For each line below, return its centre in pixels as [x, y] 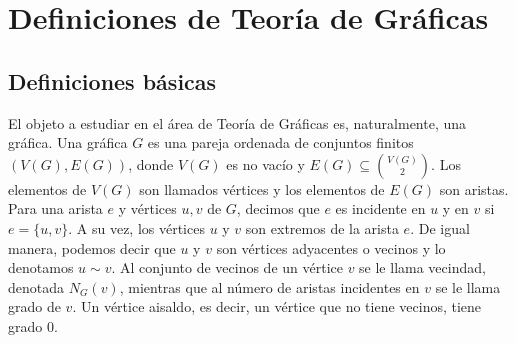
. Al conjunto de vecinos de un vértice [227, 267]
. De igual [440, 227]
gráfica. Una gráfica [68, 142]
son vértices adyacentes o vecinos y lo [331, 247]
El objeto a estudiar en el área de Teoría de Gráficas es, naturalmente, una [237, 122]
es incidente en [380, 208]
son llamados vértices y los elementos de [262, 188]
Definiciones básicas [112, 80]
